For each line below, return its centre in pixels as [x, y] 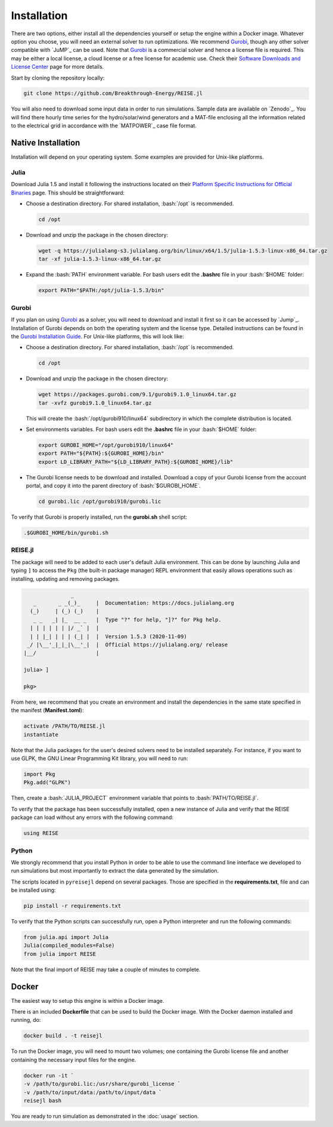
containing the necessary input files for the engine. [74, 1060]
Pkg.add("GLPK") [47, 783]
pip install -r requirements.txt [72, 906]
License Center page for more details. [57, 67]
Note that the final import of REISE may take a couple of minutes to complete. [106, 969]
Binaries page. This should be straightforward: [68, 193]
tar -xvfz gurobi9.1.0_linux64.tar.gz [95, 403]
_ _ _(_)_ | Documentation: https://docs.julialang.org [134, 603]
